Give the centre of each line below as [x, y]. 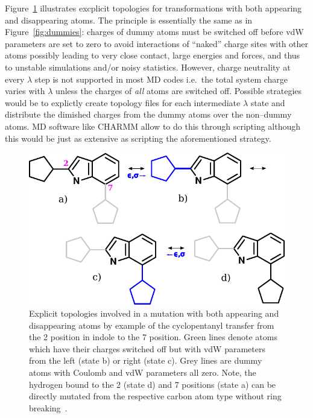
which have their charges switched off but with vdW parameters [147, 348]
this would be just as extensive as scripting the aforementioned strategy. [138, 138]
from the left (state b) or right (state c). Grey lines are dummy [146, 360]
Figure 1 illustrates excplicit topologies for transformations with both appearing [153, 8]
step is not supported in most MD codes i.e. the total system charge [161, 79]
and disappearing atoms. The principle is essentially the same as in [129, 20]
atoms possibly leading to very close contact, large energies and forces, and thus [153, 55]
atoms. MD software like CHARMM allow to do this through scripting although [153, 126]
